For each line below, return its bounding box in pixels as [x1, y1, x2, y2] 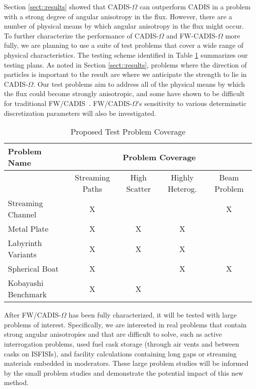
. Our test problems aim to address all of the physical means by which [33, 78, 245, 89]
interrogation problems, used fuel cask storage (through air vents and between [4, 338, 239, 349]
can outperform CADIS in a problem [139, 1, 251, 11]
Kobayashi [8, 277, 44, 289]
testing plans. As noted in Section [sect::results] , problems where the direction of [4, 59, 247, 70]
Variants [8, 248, 37, 260]
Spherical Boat [8, 263, 59, 275]
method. [4, 377, 29, 388]
